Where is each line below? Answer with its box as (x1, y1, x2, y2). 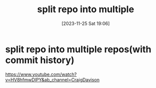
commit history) (5, 54, 75, 66)
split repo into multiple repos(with (5, 43, 152, 55)
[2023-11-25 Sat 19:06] (61, 20, 110, 26)
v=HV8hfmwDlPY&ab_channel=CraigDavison (5, 76, 100, 82)
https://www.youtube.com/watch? (5, 71, 77, 77)
